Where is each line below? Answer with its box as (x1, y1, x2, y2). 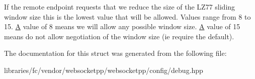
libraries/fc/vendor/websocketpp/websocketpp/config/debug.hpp (4, 64, 203, 75)
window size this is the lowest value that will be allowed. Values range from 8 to (4, 11, 251, 22)
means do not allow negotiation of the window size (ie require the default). (4, 31, 234, 41)
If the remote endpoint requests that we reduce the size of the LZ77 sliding (4, 2, 235, 12)
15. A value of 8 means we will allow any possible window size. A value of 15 (4, 21, 240, 32)
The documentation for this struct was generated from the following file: (4, 48, 227, 58)
